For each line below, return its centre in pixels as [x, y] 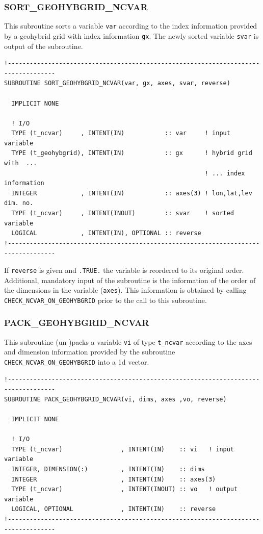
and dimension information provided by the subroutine [90, 352]
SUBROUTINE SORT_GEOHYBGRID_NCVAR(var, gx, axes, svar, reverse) [117, 83]
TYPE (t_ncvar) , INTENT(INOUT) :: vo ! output [125, 489]
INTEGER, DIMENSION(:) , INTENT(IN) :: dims [108, 469]
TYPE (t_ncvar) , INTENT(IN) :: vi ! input [123, 449]
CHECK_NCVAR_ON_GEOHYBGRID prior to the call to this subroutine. [106, 300]
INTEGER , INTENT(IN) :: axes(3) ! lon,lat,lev [132, 193]
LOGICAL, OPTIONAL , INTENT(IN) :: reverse [114, 509]
